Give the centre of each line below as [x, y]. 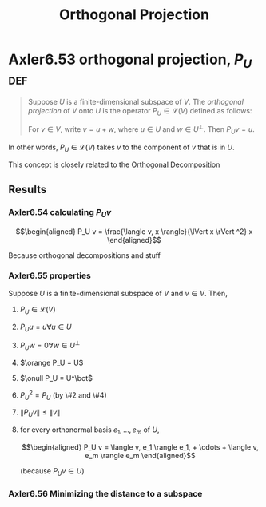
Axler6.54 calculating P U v [60, 213]
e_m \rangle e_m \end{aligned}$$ [140, 455]
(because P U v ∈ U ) [52, 471]
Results [28, 189]
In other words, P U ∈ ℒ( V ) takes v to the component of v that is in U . [121, 148]
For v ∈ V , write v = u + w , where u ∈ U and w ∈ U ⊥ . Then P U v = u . [141, 129]
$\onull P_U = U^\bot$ [56, 378]
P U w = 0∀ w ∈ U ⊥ [50, 346]
